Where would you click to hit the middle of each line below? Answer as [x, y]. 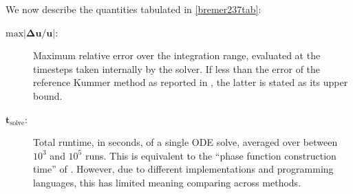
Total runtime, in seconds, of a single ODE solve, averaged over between [185, 142]
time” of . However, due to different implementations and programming [183, 169]
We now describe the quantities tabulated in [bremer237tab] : [133, 9]
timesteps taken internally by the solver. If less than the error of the [177, 68]
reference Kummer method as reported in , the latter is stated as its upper [191, 82]
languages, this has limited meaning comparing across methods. [167, 182]
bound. [48, 95]
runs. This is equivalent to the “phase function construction [211, 155]
